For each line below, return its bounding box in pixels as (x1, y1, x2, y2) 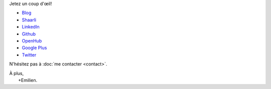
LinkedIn (22, 24, 40, 30)
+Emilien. (18, 77, 38, 83)
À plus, (9, 70, 24, 76)
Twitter (22, 51, 37, 57)
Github (22, 30, 36, 37)
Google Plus (22, 45, 47, 51)
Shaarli (22, 16, 37, 22)
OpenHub (22, 37, 42, 43)
